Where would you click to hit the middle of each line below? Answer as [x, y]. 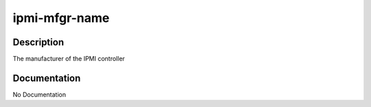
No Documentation [40, 94]
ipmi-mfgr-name [61, 18]
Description [38, 42]
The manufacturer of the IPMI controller [69, 59]
